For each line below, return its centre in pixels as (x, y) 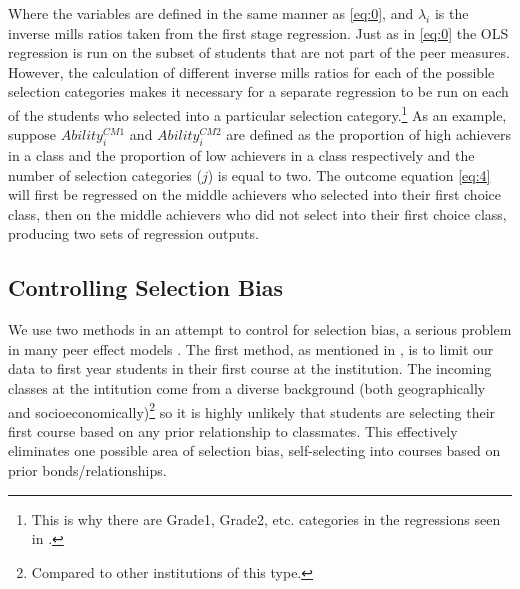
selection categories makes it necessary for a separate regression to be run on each (258, 91)
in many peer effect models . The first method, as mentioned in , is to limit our (251, 348)
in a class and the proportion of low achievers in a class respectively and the (241, 155)
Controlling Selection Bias (146, 287)
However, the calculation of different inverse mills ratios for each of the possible (251, 71)
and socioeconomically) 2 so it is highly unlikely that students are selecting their (252, 410)
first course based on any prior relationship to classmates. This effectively (233, 430)
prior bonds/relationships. (87, 470)
